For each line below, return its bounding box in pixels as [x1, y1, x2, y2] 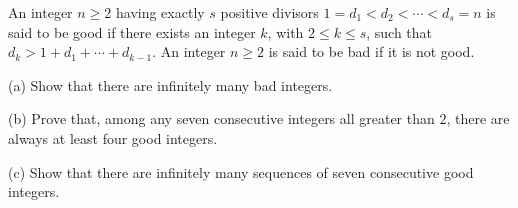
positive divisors [220, 2, 319, 22]
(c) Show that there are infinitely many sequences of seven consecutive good [8, 161, 474, 182]
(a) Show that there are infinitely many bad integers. [8, 74, 333, 95]
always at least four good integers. [8, 127, 218, 148]
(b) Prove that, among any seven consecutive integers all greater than [8, 108, 435, 129]
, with [267, 21, 304, 42]
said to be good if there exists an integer [8, 21, 256, 42]
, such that [366, 21, 433, 42]
